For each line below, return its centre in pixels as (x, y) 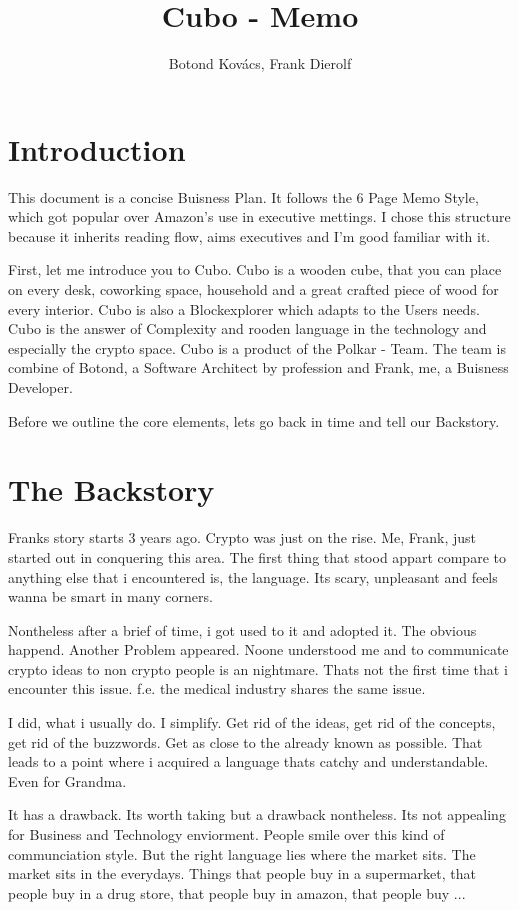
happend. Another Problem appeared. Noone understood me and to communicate (258, 649)
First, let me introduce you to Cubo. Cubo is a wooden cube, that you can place (255, 269)
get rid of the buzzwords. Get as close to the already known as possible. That (245, 741)
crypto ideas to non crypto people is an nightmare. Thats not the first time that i (258, 668)
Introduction (97, 148)
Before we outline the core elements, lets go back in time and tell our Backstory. (254, 420)
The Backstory (111, 489)
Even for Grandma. (67, 780)
